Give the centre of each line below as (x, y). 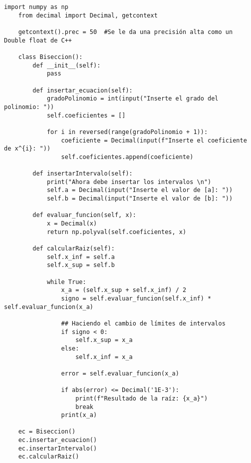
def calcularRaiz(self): (74, 249)
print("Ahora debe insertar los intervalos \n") (129, 182)
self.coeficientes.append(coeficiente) (127, 157)
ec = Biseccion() (47, 432)
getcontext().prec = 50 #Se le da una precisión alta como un (125, 32)
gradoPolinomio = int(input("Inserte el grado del (132, 99)
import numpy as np (36, 7)
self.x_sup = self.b (81, 265)
